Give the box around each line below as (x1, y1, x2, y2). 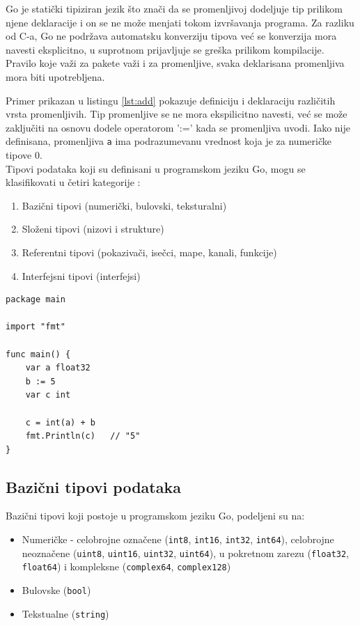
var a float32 (25, 363, 91, 373)
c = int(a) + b (25, 417, 95, 428)
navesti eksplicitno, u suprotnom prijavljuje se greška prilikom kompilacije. (6, 42, 324, 56)
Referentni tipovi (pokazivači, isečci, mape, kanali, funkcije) (22, 244, 277, 259)
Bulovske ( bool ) (22, 583, 91, 597)
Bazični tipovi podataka (6, 476, 181, 497)
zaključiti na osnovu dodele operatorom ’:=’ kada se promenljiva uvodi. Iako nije (6, 120, 350, 134)
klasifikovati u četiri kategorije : (6, 175, 141, 189)
